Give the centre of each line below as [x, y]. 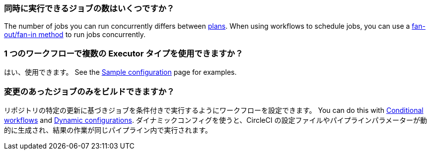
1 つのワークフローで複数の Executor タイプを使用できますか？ [124, 53]
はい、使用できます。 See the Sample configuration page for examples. [120, 72]
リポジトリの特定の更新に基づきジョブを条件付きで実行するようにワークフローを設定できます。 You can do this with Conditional [214, 110]
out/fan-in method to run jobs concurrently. [75, 35]
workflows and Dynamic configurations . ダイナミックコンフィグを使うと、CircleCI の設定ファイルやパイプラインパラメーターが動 [216, 120]
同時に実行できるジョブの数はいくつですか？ [89, 8]
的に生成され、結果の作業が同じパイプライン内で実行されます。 [108, 130]
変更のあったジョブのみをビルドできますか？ [89, 91]
